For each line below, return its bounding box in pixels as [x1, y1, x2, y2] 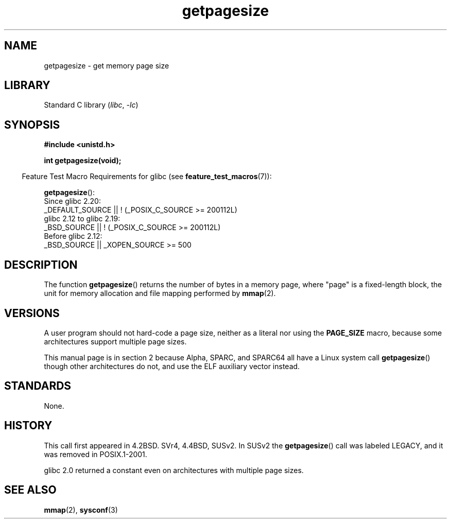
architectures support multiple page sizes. [44, 337, 187, 346]
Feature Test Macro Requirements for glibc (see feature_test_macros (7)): [22, 172, 272, 181]
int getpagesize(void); [44, 156, 122, 165]
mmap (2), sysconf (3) [44, 505, 118, 514]
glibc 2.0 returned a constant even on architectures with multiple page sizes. [44, 465, 304, 475]
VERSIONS [4, 306, 60, 320]
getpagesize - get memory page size [44, 61, 169, 70]
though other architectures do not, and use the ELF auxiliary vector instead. [44, 361, 300, 371]
